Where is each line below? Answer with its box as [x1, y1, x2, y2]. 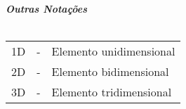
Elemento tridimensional [51, 84, 172, 101]
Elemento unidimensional [51, 43, 175, 60]
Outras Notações [6, 1, 87, 15]
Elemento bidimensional [51, 63, 169, 80]
